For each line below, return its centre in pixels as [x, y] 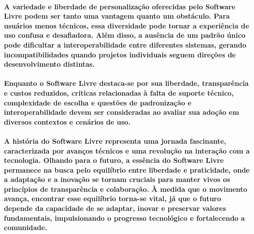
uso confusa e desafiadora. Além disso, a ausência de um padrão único [125, 35]
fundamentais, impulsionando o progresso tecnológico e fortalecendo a [125, 218]
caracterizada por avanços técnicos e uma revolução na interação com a [127, 150]
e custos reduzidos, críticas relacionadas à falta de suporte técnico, [119, 92]
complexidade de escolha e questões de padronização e [98, 102]
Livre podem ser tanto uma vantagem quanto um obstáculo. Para [117, 16]
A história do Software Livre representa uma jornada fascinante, [115, 141]
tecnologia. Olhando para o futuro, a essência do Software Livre [114, 160]
